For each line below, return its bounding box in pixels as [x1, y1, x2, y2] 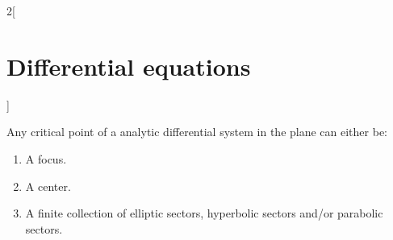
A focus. [25, 150, 67, 167]
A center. [25, 177, 71, 194]
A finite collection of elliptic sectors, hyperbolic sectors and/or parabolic [25, 205, 383, 221]
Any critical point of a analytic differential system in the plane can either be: [6, 123, 387, 140]
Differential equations [6, 49, 251, 82]
